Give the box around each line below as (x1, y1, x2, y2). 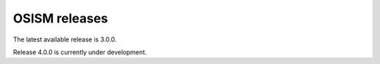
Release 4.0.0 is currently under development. (13, 48, 147, 56)
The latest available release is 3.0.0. (13, 35, 117, 44)
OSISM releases (13, 11, 108, 26)
